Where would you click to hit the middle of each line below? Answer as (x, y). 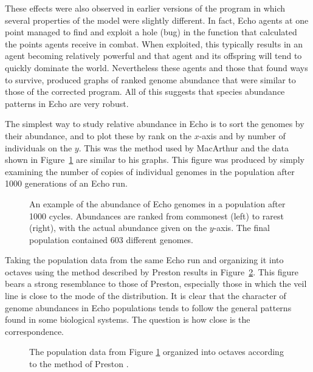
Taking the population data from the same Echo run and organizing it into (144, 260)
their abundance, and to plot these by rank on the (98, 135)
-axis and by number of (242, 135)
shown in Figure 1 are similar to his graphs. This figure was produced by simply (155, 160)
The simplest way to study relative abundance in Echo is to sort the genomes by (155, 124)
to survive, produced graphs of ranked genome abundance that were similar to (150, 79)
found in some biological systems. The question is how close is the (128, 319)
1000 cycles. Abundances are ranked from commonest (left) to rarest (156, 215)
